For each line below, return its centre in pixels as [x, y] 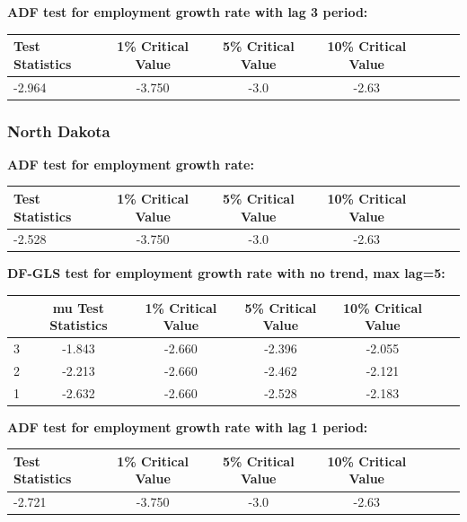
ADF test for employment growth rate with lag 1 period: [188, 426]
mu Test [78, 307]
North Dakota [59, 130]
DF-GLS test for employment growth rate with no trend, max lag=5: [226, 273]
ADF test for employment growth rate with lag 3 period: [188, 12]
